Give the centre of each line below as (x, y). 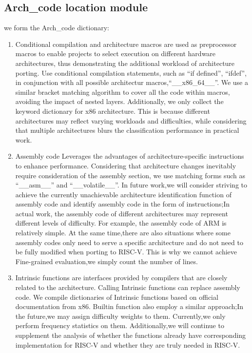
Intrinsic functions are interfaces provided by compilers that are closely (121, 278)
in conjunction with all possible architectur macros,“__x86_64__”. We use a (132, 82)
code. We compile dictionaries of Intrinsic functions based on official (117, 297)
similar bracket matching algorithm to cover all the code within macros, (123, 92)
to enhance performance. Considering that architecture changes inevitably (126, 165)
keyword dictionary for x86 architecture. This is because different (113, 111)
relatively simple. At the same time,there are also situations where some (123, 233)
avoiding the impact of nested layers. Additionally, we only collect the (119, 101)
